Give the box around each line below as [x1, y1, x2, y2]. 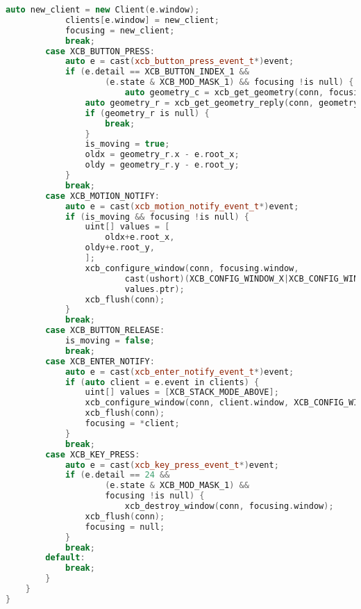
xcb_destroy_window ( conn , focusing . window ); [124, 501, 334, 511]
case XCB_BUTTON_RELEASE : [45, 325, 165, 336]
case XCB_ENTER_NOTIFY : [45, 356, 155, 366]
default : [45, 553, 85, 563]
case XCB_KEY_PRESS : [45, 449, 140, 460]
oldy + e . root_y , [85, 243, 155, 253]
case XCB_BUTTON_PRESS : [45, 46, 155, 56]
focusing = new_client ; [65, 25, 175, 35]
